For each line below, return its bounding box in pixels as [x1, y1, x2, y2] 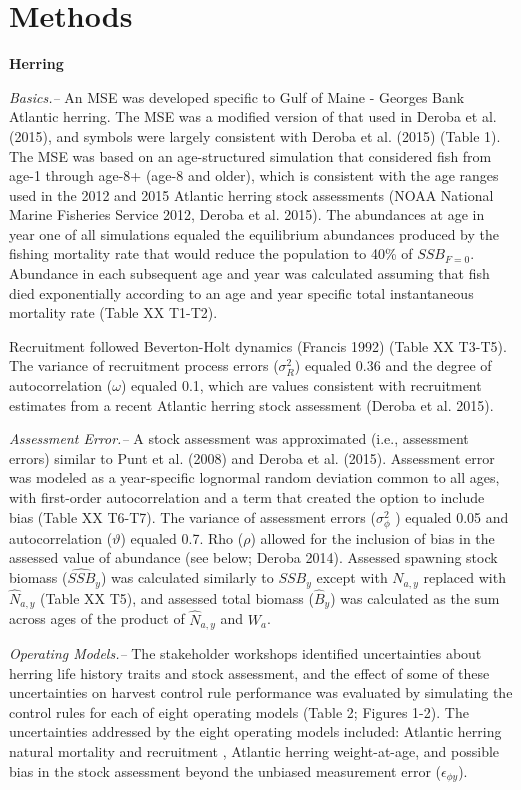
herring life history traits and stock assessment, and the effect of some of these [9, 662, 490, 683]
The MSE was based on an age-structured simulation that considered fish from [9, 145, 492, 166]
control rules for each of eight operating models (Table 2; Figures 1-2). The [9, 701, 469, 722]
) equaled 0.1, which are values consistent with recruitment [120, 375, 482, 396]
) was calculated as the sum [330, 587, 500, 608]
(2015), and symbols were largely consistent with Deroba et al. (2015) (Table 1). [9, 125, 501, 146]
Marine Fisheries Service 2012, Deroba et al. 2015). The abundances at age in [9, 204, 485, 225]
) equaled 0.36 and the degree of [294, 355, 492, 376]
